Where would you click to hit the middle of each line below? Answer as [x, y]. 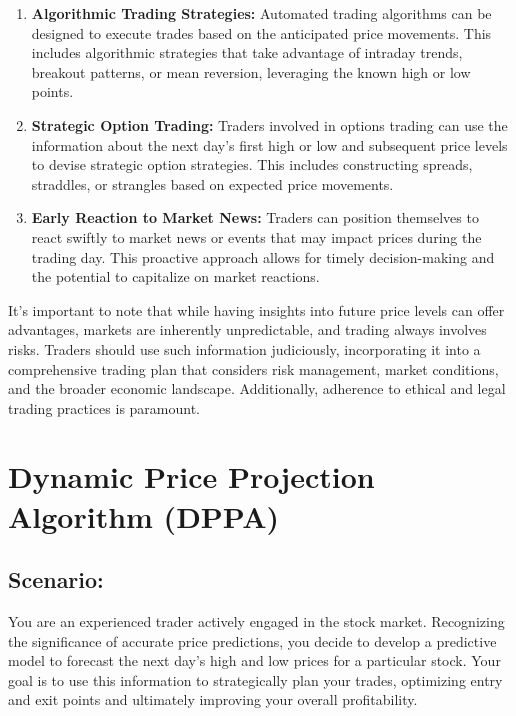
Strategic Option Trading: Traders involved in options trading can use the [269, 124]
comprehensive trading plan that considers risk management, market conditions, [253, 368]
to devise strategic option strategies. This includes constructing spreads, [252, 164]
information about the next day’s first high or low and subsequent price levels [269, 144]
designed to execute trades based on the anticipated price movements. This [261, 32]
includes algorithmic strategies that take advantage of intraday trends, [247, 52]
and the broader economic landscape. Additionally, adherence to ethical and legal [257, 388]
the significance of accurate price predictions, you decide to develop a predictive [252, 640]
